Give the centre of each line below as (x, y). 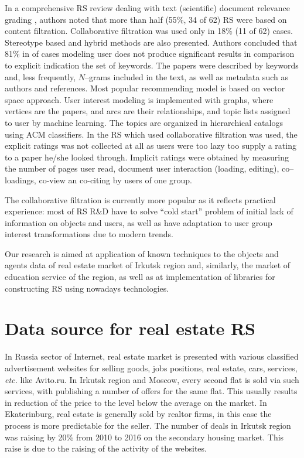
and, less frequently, (40, 76)
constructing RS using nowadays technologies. (87, 288)
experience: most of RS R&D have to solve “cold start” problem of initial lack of (149, 211)
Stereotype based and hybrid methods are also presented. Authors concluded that (151, 42)
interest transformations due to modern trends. (89, 234)
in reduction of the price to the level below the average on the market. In (136, 402)
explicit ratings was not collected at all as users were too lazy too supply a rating (151, 146)
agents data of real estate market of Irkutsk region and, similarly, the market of (148, 265)
